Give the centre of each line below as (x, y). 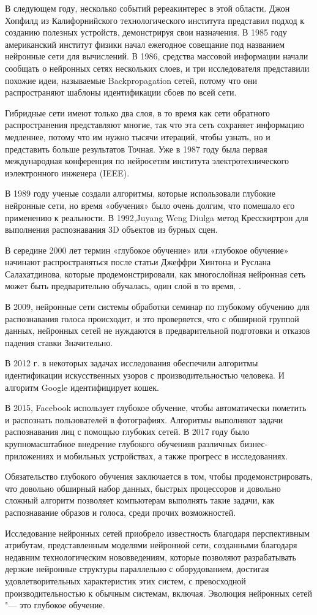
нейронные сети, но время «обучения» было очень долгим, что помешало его (150, 205)
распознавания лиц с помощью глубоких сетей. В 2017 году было (127, 432)
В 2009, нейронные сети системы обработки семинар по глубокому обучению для (157, 307)
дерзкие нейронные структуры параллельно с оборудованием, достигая (137, 569)
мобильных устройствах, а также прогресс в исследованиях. (176, 455)
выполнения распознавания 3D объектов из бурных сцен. (111, 229)
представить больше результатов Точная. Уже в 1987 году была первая (136, 149)
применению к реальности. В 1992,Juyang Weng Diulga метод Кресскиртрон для (157, 217)
